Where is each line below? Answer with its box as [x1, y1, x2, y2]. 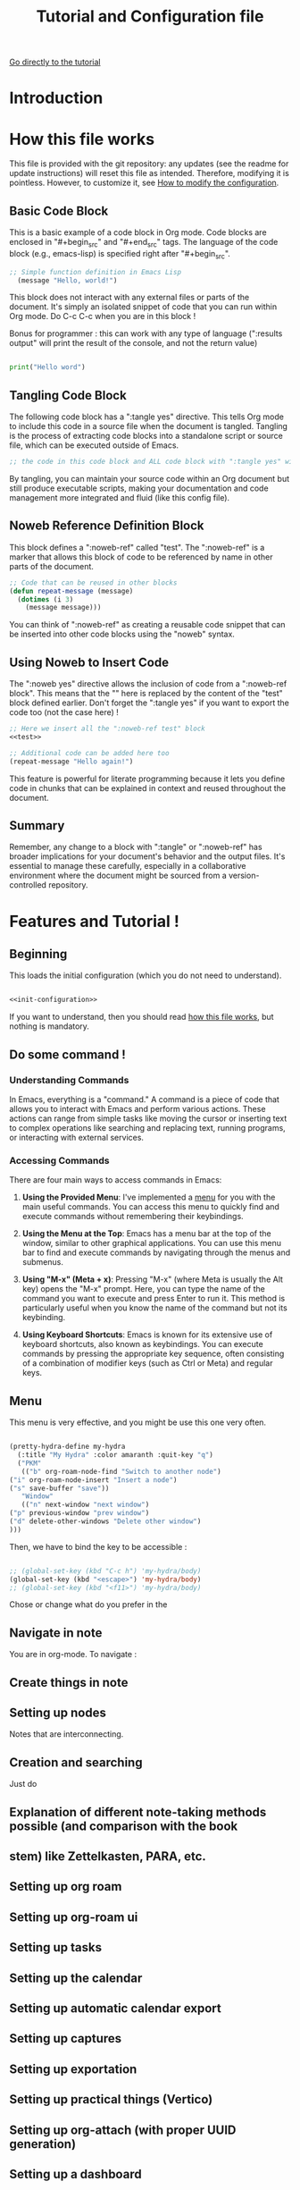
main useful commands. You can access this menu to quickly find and [21, 1201, 279, 1212]
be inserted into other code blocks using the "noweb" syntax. [9, 628, 235, 640]
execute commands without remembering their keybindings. [21, 1211, 244, 1222]
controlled [9, 880, 47, 890]
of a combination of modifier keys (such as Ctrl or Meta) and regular [21, 1358, 273, 1369]
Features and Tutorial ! [9, 911, 180, 931]
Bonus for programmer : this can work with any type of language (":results [9, 328, 283, 339]
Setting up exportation [9, 2061, 137, 2076]
